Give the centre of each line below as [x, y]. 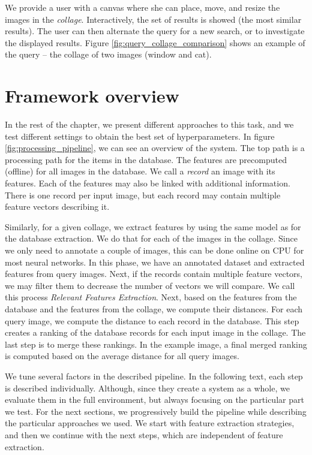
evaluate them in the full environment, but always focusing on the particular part [154, 400]
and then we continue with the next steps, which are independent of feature [144, 434]
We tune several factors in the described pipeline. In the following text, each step [154, 376]
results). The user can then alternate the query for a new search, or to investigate [155, 31]
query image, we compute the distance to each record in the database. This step [152, 320]
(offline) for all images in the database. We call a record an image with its [140, 171]
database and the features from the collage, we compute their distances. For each [154, 309]
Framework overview [92, 96]
